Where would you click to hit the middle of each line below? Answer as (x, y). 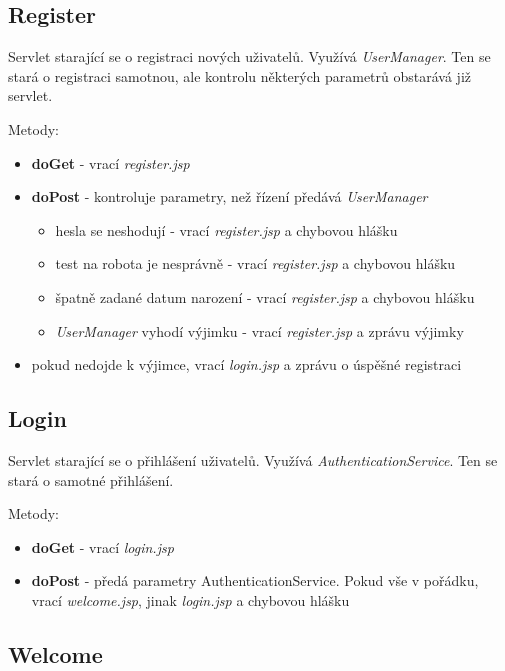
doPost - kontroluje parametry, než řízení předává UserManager (229, 196)
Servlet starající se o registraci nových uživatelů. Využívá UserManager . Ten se (249, 56)
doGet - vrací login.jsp (102, 546)
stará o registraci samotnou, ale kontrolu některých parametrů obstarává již (240, 75)
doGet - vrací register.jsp (110, 162)
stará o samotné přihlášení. (91, 479)
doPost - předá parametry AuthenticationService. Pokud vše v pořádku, (255, 580)
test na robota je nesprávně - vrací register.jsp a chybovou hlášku (255, 263)
